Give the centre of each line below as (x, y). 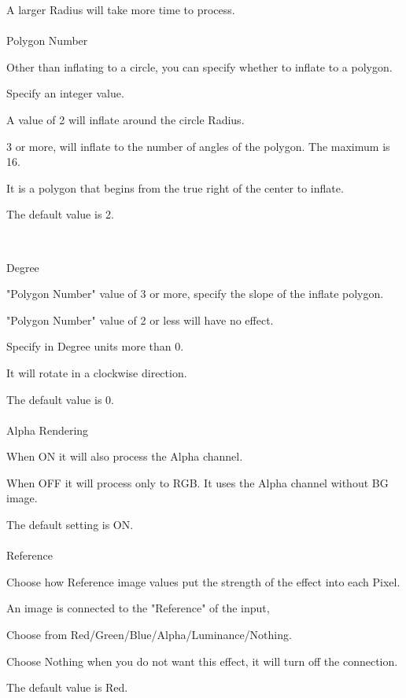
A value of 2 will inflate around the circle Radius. (125, 119)
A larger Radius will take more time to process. (121, 9)
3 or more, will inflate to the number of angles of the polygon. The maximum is (198, 146)
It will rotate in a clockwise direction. (97, 372)
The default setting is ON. (70, 525)
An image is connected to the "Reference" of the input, (138, 608)
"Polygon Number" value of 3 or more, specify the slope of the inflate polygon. (195, 294)
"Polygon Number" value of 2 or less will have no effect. (140, 320)
